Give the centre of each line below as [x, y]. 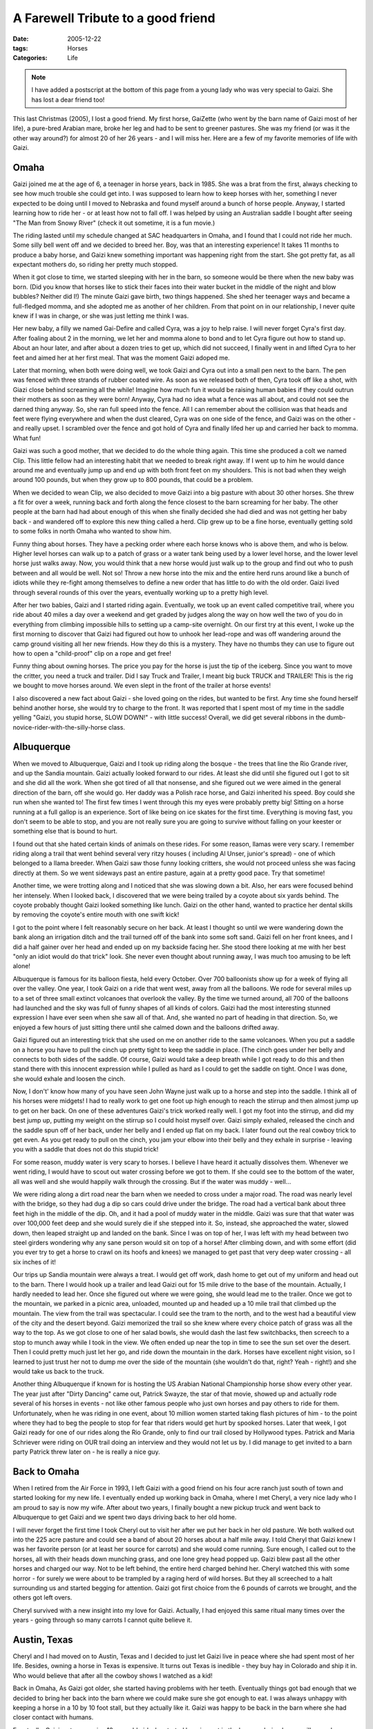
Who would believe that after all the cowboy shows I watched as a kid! [113, 1675]
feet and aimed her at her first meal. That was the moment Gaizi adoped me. [122, 358]
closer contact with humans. [53, 1717]
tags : [20, 48]
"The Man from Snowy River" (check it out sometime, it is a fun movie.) [114, 223]
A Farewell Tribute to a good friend [114, 18]
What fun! [27, 438]
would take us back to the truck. [59, 1371]
